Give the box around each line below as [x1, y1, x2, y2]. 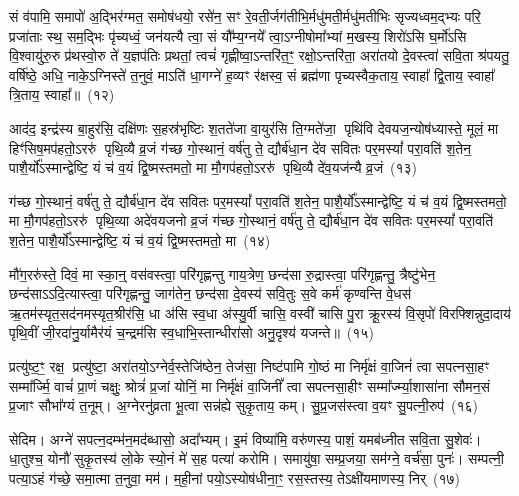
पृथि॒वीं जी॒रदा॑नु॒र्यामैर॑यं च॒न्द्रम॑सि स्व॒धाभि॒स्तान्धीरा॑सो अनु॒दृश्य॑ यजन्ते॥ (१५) [9, 322, 374, 343]
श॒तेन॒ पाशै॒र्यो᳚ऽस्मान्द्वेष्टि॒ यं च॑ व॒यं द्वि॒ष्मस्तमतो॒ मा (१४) [9, 229, 271, 250]
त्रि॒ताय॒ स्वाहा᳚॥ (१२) [9, 84, 115, 105]
